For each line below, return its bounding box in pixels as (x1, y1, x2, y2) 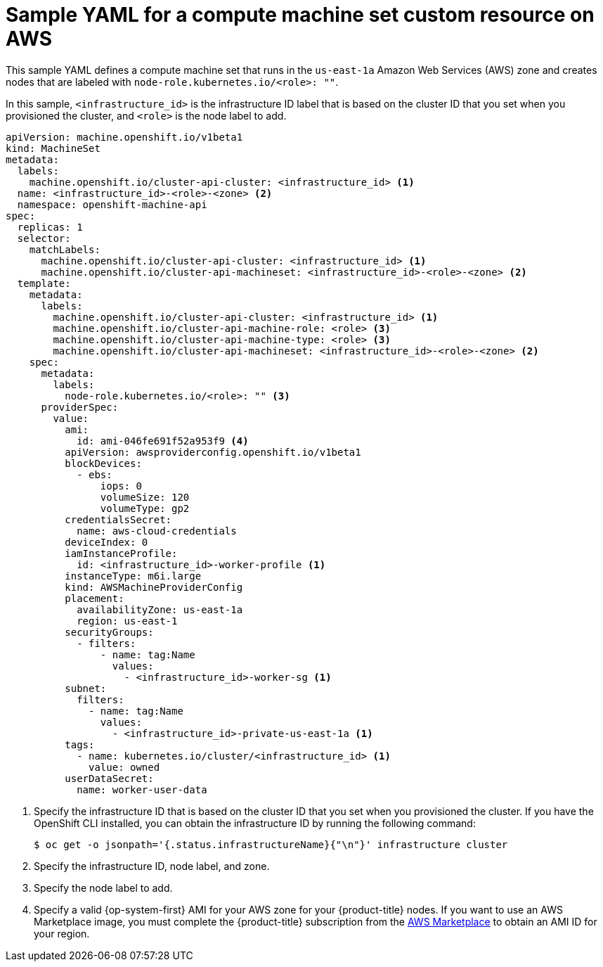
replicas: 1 (17, 221, 83, 233)
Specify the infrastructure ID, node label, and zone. (34, 859, 270, 872)
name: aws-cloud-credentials (77, 525, 237, 537)
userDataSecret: (65, 772, 154, 784)
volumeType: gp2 (100, 502, 190, 514)
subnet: (65, 682, 107, 694)
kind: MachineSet (6, 142, 100, 154)
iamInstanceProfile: (65, 547, 178, 559)
